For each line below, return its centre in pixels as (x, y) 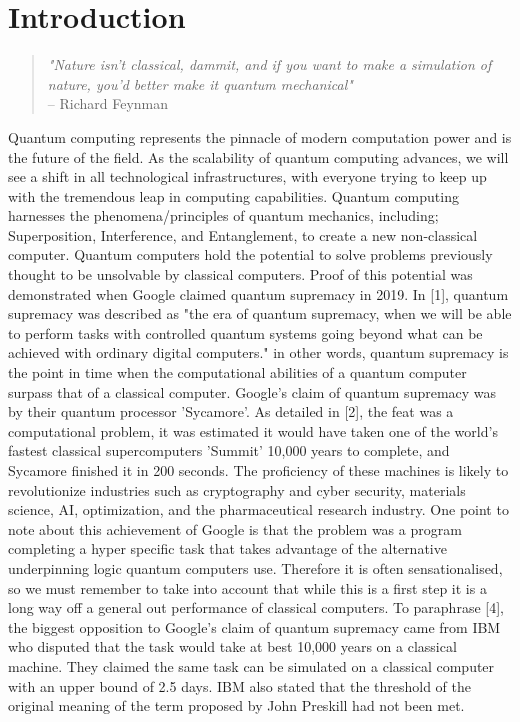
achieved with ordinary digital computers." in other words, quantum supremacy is (258, 352)
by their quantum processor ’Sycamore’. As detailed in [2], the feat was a (231, 411)
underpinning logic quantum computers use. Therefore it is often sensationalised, (255, 567)
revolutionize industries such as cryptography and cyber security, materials (237, 489)
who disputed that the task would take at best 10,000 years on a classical (232, 646)
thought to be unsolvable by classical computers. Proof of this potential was (240, 274)
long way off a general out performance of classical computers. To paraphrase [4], (256, 607)
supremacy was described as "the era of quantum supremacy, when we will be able (260, 313)
